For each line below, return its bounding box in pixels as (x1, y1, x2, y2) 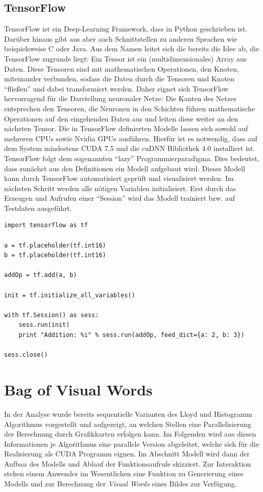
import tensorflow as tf (4, 222, 88, 229)
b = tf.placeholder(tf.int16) (4, 252, 106, 259)
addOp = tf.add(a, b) (4, 271, 77, 279)
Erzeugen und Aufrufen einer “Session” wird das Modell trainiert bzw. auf (4, 193, 235, 203)
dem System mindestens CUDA (4, 143, 102, 153)
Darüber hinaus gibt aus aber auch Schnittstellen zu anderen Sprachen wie (4, 33, 237, 44)
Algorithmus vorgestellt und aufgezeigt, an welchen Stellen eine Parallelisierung (4, 418, 251, 429)
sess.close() (4, 351, 48, 359)
